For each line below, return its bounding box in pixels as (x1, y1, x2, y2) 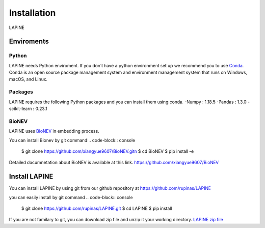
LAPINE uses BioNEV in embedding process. (9, 128, 99, 134)
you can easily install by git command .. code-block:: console (9, 194, 133, 200)
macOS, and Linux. (9, 76, 48, 82)
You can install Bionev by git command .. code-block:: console (9, 137, 135, 143)
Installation (9, 7, 56, 18)
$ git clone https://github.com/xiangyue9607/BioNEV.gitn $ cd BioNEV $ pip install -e (21, 148, 194, 154)
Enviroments (9, 37, 49, 46)
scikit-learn (9, 106, 32, 112)
